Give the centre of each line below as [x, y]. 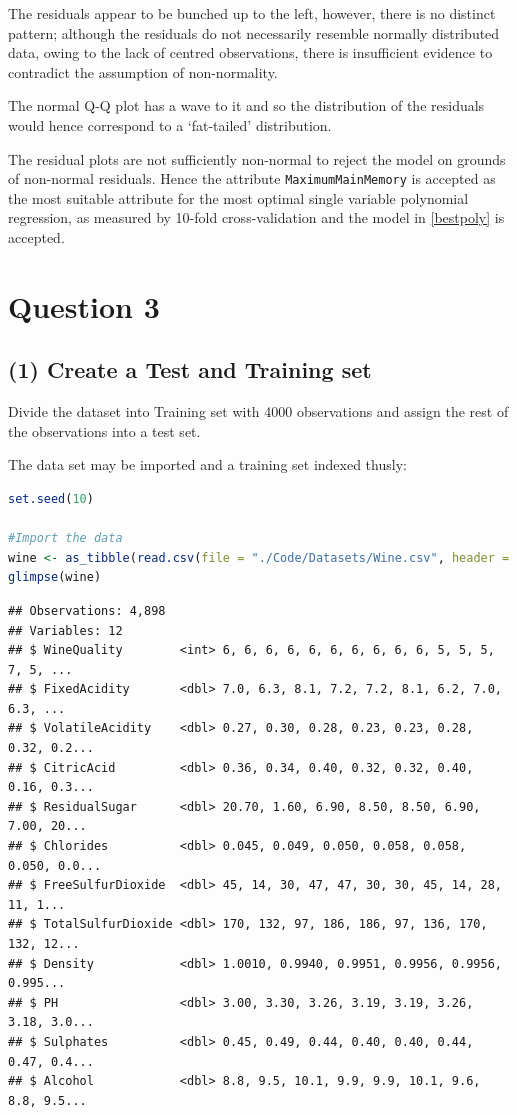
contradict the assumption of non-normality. [143, 71]
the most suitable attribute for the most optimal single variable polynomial [238, 197]
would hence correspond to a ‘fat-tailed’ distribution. [170, 124]
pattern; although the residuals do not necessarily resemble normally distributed [254, 32]
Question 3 [84, 305]
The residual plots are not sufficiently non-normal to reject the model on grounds [257, 158]
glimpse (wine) [55, 577]
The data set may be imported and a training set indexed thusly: [207, 464]
